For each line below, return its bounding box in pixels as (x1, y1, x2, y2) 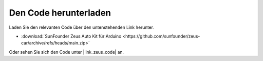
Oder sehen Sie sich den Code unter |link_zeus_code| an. (9, 49, 124, 55)
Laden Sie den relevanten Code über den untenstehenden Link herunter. (9, 24, 154, 30)
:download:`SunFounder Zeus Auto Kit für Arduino (21, 33, 122, 39)
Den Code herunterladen (9, 7, 112, 18)
